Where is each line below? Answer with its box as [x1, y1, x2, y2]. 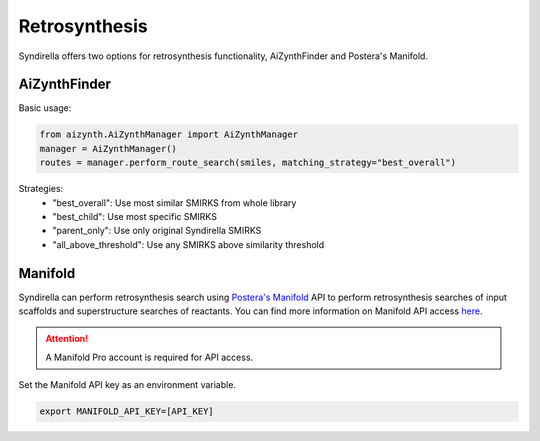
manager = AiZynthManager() [39, 143, 177, 154]
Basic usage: [18, 102, 72, 114]
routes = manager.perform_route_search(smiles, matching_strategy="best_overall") [39, 157, 457, 169]
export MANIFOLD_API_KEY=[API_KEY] [39, 406, 214, 417]
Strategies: [18, 183, 64, 195]
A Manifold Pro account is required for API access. [45, 351, 254, 363]
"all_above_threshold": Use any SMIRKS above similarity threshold [52, 238, 325, 250]
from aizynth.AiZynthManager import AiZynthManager [39, 129, 299, 140]
